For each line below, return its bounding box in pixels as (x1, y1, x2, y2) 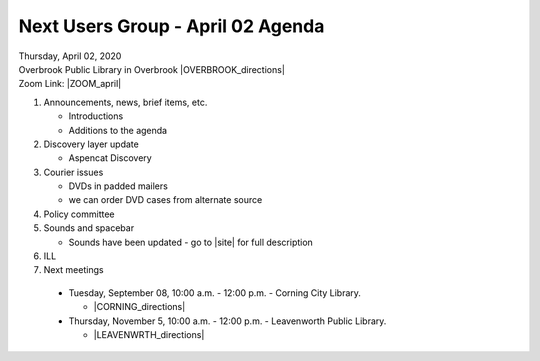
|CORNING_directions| (93, 301, 186, 313)
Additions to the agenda (68, 124, 168, 136)
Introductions (68, 110, 124, 122)
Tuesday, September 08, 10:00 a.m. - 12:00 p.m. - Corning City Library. (68, 286, 362, 299)
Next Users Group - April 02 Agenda (18, 15, 325, 37)
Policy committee (43, 208, 115, 220)
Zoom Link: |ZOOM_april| (18, 78, 122, 90)
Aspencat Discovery (68, 152, 152, 164)
